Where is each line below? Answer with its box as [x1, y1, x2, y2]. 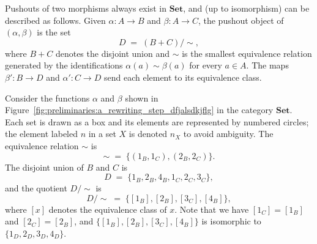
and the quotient [5, 182, 67, 194]
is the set [37, 26, 71, 39]
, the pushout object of [198, 13, 284, 26]
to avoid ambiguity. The [183, 127, 274, 140]
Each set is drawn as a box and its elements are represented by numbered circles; [5, 115, 309, 128]
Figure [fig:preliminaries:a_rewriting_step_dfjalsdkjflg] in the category [5, 103, 274, 116]
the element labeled [5, 127, 78, 140]
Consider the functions [5, 91, 90, 104]
